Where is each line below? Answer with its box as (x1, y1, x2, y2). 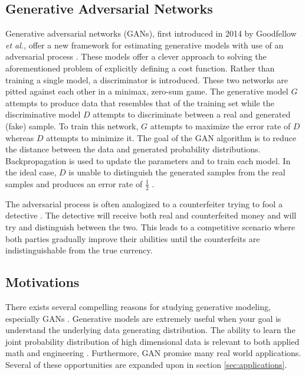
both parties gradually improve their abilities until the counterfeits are (5, 232, 260, 244)
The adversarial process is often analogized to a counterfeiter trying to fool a (5, 197, 283, 210)
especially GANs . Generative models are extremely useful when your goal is (5, 312, 281, 324)
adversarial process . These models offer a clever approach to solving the (5, 50, 267, 63)
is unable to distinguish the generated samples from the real (68, 166, 286, 178)
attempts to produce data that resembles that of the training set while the (5, 96, 274, 109)
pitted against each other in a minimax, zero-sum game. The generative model (5, 85, 288, 97)
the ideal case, (5, 166, 57, 178)
